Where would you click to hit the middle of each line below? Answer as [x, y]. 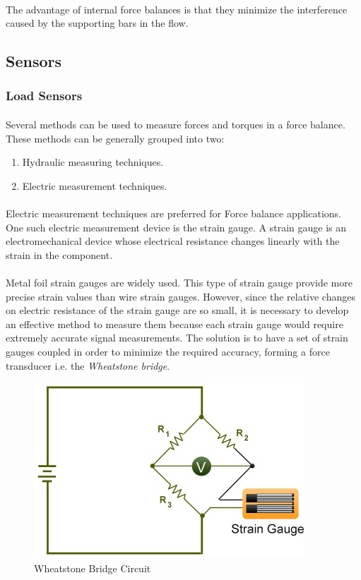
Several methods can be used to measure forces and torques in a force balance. [176, 124]
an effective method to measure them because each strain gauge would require [174, 324]
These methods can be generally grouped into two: [115, 138]
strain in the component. [59, 254]
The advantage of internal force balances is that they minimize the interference [177, 9]
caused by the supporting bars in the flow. [97, 23]
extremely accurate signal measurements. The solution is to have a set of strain [177, 338]
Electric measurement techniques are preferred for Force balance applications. [173, 213]
